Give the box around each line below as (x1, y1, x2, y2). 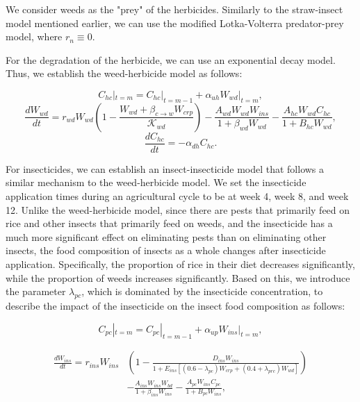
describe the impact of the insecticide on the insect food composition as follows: (6, 298, 345, 312)
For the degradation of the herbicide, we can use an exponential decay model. (6, 52, 336, 67)
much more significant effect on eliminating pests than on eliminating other (6, 229, 327, 244)
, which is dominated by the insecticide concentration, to (81, 284, 323, 299)
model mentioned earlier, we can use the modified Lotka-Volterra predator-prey (6, 15, 344, 30)
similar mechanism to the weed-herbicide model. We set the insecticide (6, 175, 306, 190)
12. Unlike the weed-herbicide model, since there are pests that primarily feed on (6, 202, 350, 217)
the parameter (6, 284, 66, 299)
